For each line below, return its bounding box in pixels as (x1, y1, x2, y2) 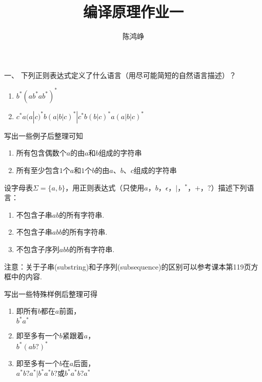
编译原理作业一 (83, 1, 184, 22)
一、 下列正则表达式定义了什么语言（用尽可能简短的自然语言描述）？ (4, 69, 236, 80)
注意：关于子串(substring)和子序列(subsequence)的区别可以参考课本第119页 (4, 261, 251, 272)
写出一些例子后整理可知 (4, 130, 83, 141)
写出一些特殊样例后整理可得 (4, 288, 97, 299)
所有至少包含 (16, 165, 59, 175)
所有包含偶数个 (16, 147, 67, 158)
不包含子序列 (16, 243, 59, 254)
